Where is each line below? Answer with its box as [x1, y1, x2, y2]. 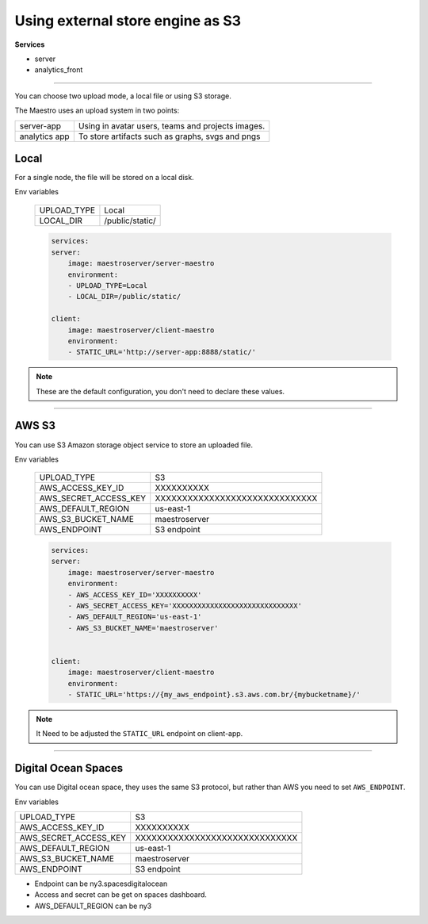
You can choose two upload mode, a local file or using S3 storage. [14, 91, 231, 101]
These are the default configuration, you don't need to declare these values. [36, 386, 285, 396]
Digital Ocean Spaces [14, 761, 123, 775]
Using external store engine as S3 [14, 12, 242, 29]
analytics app [19, 131, 71, 142]
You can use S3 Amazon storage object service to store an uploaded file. [14, 440, 254, 450]
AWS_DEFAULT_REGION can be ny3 [34, 901, 152, 911]
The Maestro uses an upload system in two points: [14, 105, 180, 115]
